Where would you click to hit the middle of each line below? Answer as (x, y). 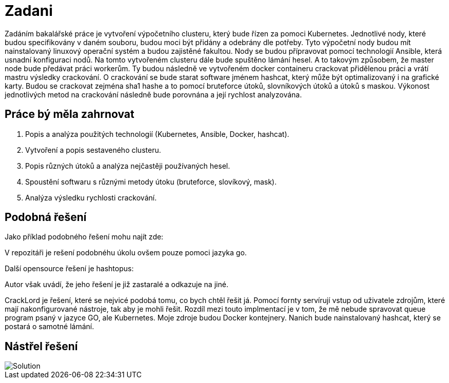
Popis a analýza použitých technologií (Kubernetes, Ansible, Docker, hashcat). (157, 134)
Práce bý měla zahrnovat (70, 114)
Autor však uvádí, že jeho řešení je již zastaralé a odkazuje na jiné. (116, 285)
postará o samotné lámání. (50, 327)
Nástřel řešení (41, 346)
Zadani (29, 11)
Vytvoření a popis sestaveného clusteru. (93, 150)
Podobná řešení (46, 217)
